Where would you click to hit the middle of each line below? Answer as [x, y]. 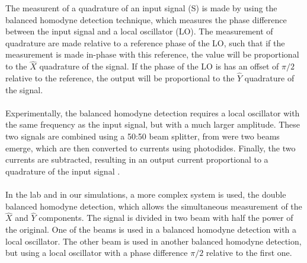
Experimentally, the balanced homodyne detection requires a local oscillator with [153, 113]
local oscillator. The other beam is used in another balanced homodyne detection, [153, 241]
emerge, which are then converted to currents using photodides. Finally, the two [151, 148]
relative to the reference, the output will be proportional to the [120, 78]
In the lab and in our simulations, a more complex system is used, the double [146, 194]
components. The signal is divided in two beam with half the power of [166, 218]
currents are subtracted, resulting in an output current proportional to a [137, 159]
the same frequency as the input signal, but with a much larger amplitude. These [153, 124]
